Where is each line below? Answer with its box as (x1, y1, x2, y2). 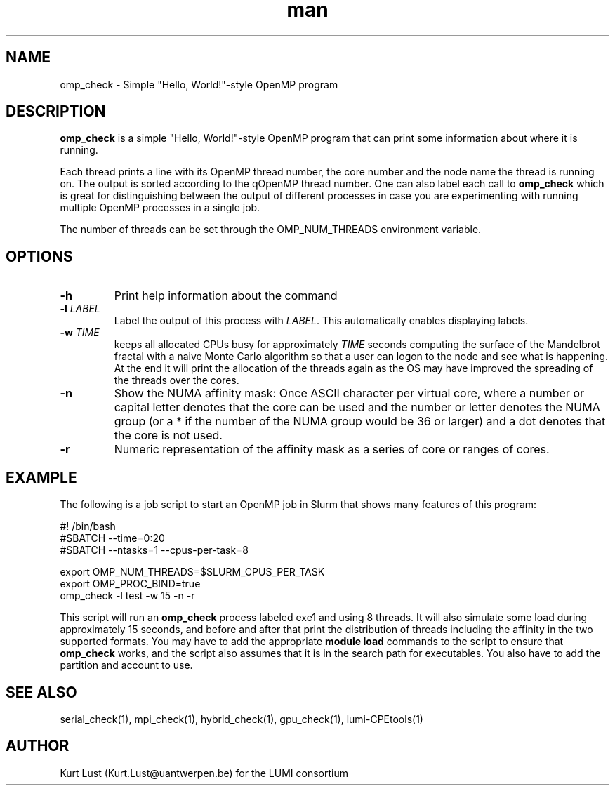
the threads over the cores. (114, 374, 239, 387)
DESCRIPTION (6, 102, 106, 121)
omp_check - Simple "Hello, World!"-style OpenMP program (60, 78, 338, 91)
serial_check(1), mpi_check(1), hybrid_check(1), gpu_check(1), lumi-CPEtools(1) (60, 712, 423, 725)
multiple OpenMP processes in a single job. (60, 201, 260, 214)
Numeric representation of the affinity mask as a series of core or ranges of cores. (114, 442, 550, 457)
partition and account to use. (60, 659, 193, 672)
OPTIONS (6, 247, 73, 265)
